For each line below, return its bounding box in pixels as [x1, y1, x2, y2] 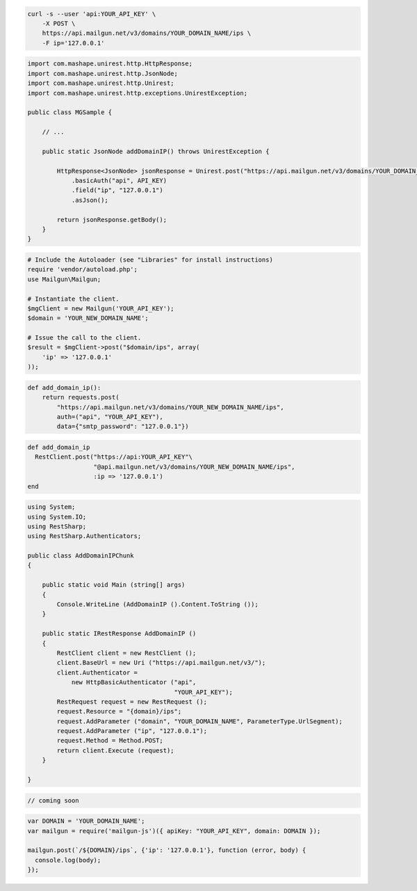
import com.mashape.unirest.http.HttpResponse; [27, 60, 193, 68]
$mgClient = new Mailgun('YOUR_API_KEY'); [27, 304, 174, 313]
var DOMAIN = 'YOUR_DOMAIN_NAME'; [27, 817, 145, 825]
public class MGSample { [27, 109, 113, 116]
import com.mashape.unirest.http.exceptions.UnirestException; [27, 89, 248, 97]
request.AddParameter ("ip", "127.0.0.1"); [56, 727, 208, 735]
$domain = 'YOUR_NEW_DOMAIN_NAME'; [27, 314, 149, 322]
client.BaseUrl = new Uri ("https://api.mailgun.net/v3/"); [56, 659, 266, 667]
